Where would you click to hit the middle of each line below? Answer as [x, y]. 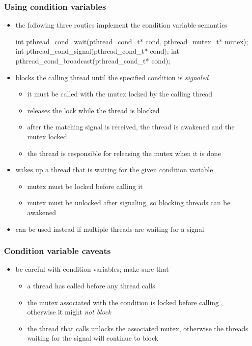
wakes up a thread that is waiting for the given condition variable [114, 170]
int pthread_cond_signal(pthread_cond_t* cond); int [97, 51]
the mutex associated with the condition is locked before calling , [125, 302]
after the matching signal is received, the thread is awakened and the [131, 127]
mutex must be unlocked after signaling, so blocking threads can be [129, 203]
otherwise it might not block [69, 312]
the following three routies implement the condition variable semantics [121, 25]
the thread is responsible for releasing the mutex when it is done [124, 153]
